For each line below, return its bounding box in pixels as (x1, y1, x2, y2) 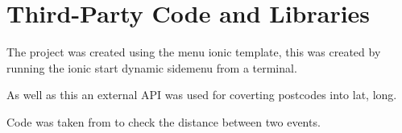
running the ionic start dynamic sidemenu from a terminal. (6, 59, 297, 76)
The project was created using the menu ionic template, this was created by (6, 44, 381, 60)
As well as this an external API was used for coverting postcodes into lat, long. (6, 86, 397, 103)
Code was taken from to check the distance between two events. (6, 113, 321, 130)
